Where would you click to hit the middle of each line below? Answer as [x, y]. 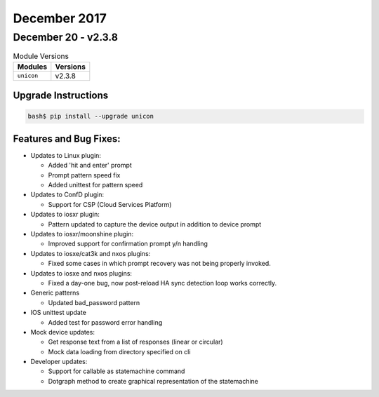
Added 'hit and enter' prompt [90, 166]
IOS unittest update [59, 313]
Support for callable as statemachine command [117, 371]
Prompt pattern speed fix [84, 175]
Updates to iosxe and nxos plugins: [81, 273]
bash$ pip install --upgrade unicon [91, 116]
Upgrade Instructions [61, 96]
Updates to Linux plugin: [66, 155]
